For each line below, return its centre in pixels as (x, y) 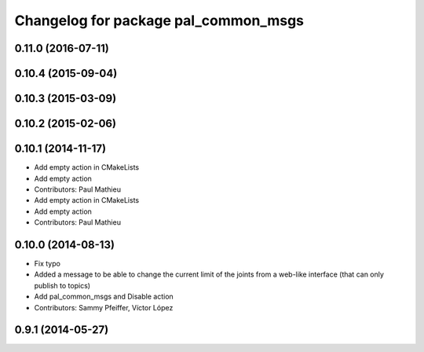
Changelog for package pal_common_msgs (159, 20)
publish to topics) (62, 285)
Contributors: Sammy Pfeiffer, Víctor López (104, 307)
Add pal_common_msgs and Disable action (104, 297)
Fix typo (47, 263)
